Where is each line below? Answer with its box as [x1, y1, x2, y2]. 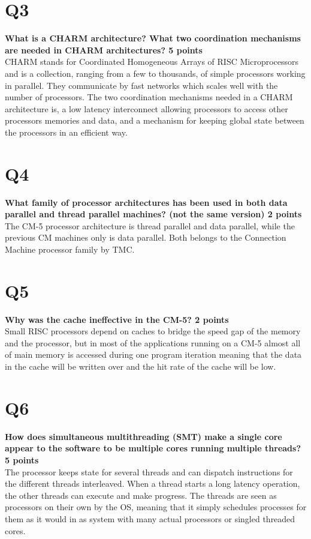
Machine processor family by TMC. [5, 242, 135, 255]
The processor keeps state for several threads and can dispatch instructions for [5, 465, 293, 478]
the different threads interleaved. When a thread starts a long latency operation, [5, 477, 300, 490]
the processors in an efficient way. [5, 125, 128, 138]
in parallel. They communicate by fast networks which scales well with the [5, 79, 278, 91]
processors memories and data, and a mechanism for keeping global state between [5, 114, 304, 127]
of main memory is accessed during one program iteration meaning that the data [5, 348, 302, 361]
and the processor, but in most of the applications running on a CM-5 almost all [5, 336, 301, 349]
